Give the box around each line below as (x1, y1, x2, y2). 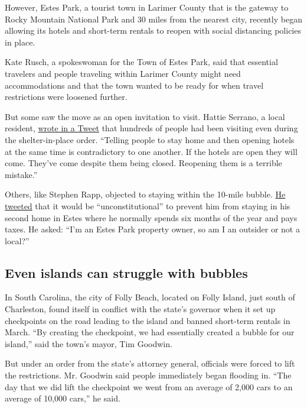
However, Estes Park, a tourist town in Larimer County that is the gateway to (5, 1, 289, 13)
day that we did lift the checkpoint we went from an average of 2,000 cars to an (5, 380, 293, 393)
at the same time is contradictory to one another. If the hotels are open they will (5, 145, 298, 157)
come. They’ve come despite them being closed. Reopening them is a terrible (5, 157, 282, 169)
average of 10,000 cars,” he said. (5, 392, 120, 404)
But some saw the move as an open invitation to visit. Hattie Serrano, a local (5, 110, 285, 122)
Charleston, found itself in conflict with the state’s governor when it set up (5, 303, 276, 315)
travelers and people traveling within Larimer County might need (5, 67, 241, 79)
